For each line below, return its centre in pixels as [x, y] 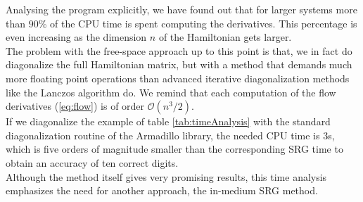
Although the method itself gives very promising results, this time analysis [166, 176]
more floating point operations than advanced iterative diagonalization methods [178, 78]
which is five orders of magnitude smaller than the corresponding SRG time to [174, 149]
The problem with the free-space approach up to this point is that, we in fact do [179, 50]
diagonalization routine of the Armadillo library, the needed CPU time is [163, 135]
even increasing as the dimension [76, 37]
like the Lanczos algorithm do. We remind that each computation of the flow [171, 92]
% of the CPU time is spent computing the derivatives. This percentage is [198, 23]
